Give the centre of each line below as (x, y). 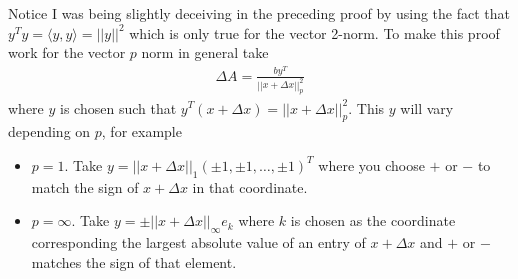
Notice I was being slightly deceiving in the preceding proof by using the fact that (259, 13)
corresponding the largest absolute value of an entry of (198, 242)
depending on (49, 131)
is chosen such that (118, 107)
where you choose (371, 164)
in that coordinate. (250, 186)
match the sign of (85, 186)
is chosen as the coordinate (373, 220)
